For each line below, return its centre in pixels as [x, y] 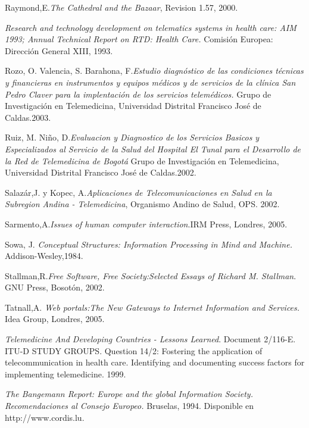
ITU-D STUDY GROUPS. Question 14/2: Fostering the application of [134, 350]
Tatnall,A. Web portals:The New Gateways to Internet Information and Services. [152, 307]
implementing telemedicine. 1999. [65, 374]
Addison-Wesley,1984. [44, 256]
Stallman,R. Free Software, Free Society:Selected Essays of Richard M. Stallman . [151, 275]
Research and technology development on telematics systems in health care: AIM [151, 27]
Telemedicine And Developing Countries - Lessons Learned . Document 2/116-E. [150, 339]
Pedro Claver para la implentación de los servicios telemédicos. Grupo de [138, 94]
